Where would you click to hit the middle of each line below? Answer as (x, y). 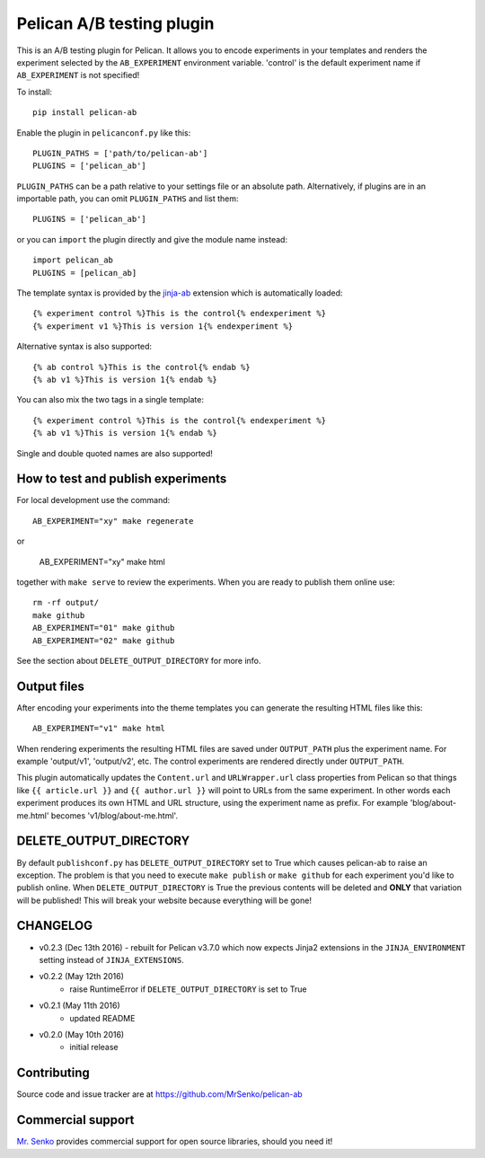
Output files (51, 686)
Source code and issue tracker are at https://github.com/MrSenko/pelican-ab (159, 1094)
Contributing (53, 1073)
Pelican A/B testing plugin (115, 23)
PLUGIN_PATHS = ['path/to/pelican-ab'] (120, 153)
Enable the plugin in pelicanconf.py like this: (104, 133)
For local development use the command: (93, 500)
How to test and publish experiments (122, 479)
